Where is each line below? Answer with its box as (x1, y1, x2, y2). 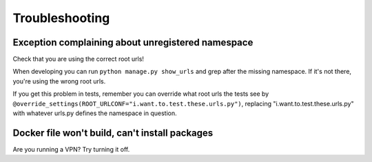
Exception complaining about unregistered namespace (12, 37, 254, 48)
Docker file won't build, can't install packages (12, 127, 214, 139)
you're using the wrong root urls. (12, 77, 106, 85)
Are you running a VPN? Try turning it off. (12, 145, 130, 153)
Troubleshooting (12, 10, 110, 26)
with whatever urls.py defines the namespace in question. (12, 109, 177, 117)
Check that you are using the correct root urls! (12, 55, 145, 63)
